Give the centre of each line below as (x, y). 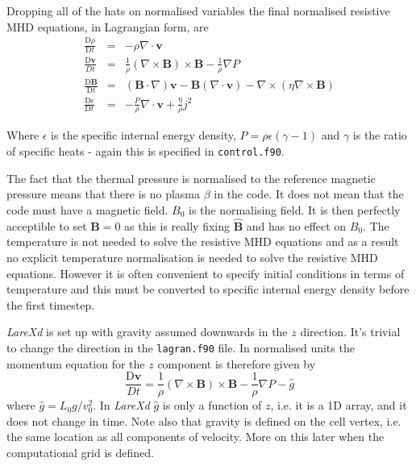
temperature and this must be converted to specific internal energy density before (208, 289)
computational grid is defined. (80, 452)
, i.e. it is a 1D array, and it (339, 405)
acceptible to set (47, 225)
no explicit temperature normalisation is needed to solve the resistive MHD (192, 257)
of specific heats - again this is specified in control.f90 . (146, 151)
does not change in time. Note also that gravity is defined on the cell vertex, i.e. (204, 420)
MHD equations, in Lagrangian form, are (108, 26)
